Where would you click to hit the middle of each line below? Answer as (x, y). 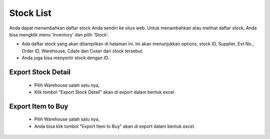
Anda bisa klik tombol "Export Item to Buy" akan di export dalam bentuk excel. (114, 126)
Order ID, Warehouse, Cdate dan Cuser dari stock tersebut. (82, 51)
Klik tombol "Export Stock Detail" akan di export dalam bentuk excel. (105, 92)
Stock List (30, 13)
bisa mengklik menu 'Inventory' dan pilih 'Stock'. (59, 34)
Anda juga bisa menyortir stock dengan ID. (65, 58)
